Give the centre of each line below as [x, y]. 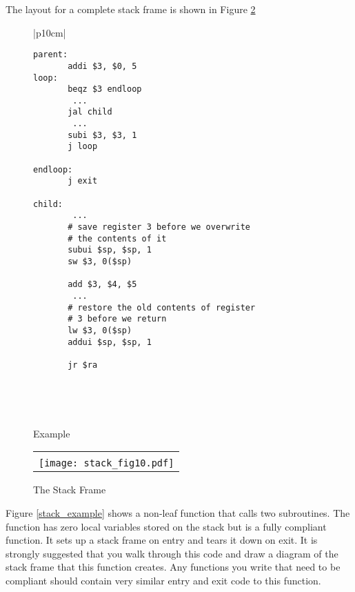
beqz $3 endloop [105, 89]
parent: [51, 55]
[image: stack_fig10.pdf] [106, 463]
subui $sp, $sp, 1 [110, 250]
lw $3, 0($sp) [100, 330]
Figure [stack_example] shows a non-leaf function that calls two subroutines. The [178, 512]
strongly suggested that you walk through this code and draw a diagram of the [172, 553]
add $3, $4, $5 [102, 285]
